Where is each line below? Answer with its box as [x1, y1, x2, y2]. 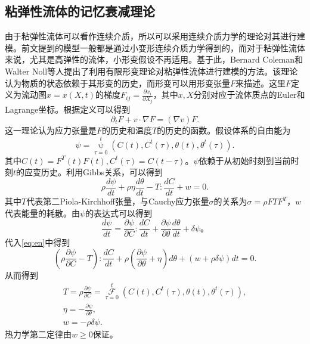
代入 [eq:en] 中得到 [5, 236, 70, 249]
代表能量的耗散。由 [5, 206, 80, 219]
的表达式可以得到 [85, 206, 153, 219]
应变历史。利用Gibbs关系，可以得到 [24, 166, 163, 178]
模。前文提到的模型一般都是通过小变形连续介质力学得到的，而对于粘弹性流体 [5, 41, 305, 54]
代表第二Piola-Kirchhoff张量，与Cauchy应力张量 [26, 195, 209, 207]
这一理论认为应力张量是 [5, 123, 97, 136]
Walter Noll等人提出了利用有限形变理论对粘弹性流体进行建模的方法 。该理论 [5, 64, 298, 77]
